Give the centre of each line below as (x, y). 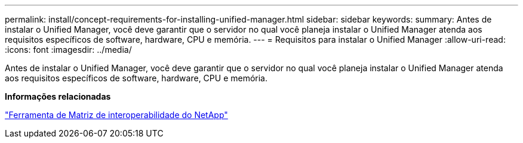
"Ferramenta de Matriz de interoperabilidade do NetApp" (116, 115)
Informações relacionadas (58, 96)
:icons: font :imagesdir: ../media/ (68, 50)
